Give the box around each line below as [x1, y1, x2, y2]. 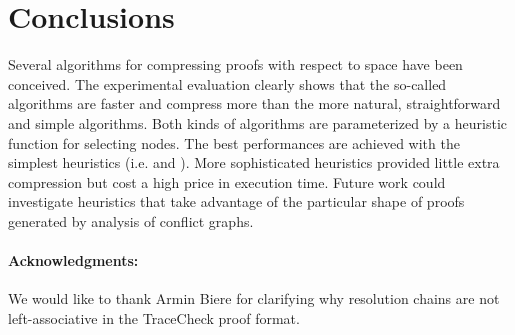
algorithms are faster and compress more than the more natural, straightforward [8, 93, 501, 114]
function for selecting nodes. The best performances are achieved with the [8, 132, 460, 153]
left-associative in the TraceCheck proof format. [8, 307, 300, 328]
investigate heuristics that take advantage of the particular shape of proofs [8, 191, 465, 212]
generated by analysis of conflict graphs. [8, 210, 254, 231]
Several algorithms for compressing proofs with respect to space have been [8, 54, 463, 75]
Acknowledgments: [8, 250, 139, 271]
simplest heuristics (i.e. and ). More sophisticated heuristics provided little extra [8, 152, 500, 173]
